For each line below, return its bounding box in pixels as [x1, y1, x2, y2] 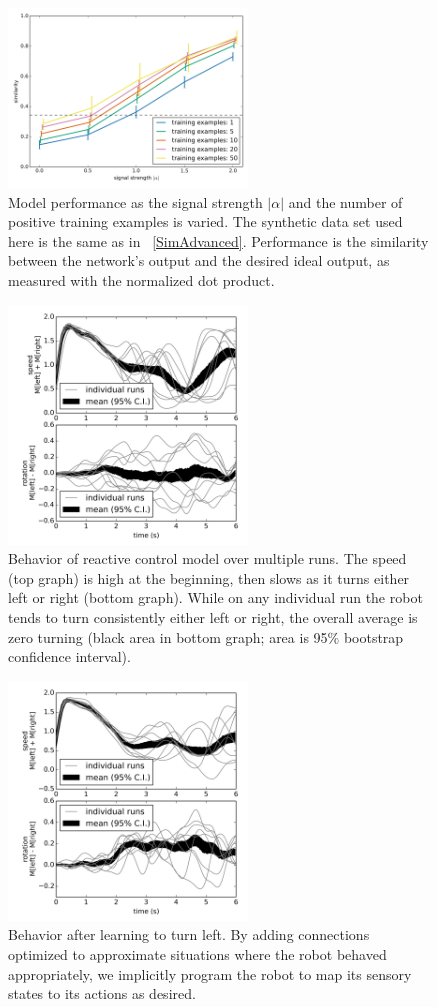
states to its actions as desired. [8, 983, 196, 1004]
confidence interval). [8, 646, 131, 667]
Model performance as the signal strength [8, 191, 263, 212]
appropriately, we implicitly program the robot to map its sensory [8, 963, 412, 984]
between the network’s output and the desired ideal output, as [8, 250, 390, 271]
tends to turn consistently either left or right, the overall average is [8, 606, 418, 627]
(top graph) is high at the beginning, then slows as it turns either [8, 567, 410, 588]
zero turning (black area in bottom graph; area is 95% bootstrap [8, 626, 404, 647]
